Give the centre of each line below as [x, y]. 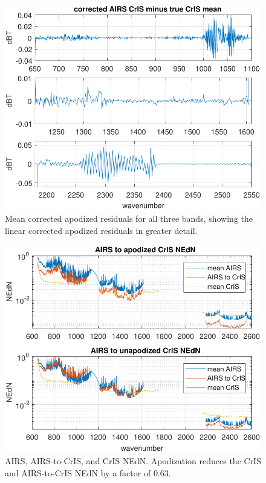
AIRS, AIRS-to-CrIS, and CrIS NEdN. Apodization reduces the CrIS [133, 461]
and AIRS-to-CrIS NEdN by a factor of [78, 472]
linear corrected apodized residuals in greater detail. [101, 231]
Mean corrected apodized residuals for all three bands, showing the [129, 218]
